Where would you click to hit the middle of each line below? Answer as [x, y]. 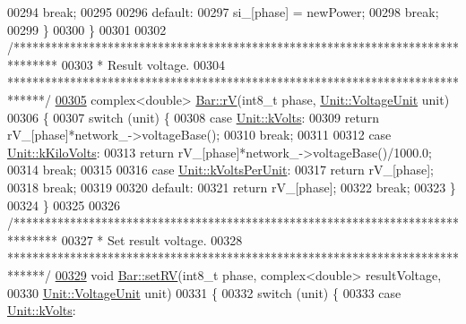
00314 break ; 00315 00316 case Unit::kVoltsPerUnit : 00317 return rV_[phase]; [220, 170]
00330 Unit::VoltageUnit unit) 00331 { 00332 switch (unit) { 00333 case [204, 292]
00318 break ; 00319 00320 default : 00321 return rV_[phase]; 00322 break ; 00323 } [232, 187]
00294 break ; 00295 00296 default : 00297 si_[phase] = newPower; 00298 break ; [223, 12]
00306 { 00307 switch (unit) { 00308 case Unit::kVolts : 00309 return [193, 117]
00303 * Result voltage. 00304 [143, 64]
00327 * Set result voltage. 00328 [152, 239]
